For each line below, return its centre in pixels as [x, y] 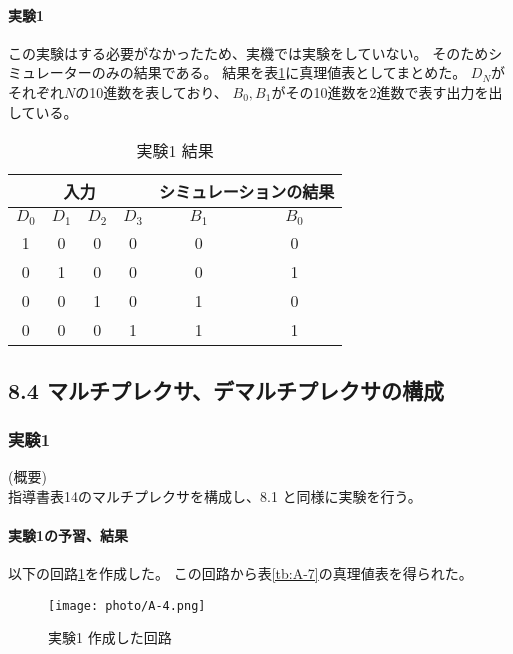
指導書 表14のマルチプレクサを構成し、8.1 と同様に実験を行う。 [215, 495]
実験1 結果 [175, 151]
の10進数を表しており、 [151, 91]
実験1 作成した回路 [110, 637]
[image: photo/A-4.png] [127, 605]
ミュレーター [50, 72]
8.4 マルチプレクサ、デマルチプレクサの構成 [226, 389]
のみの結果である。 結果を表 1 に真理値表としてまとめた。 [279, 72]
